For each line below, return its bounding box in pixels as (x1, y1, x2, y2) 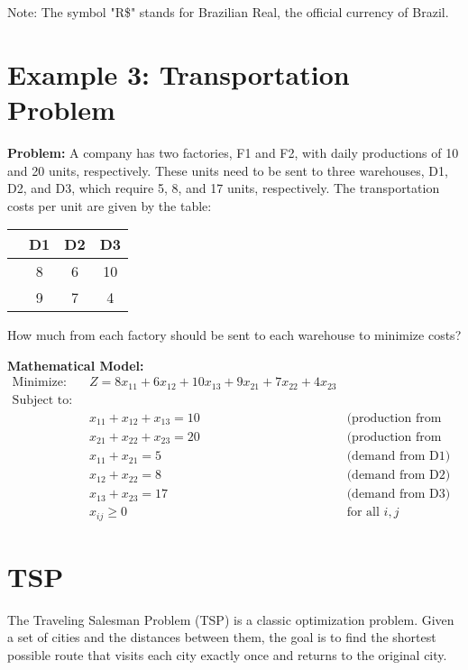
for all (346, 506, 380, 519)
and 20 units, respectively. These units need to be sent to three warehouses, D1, (7, 161, 448, 179)
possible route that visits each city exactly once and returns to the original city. (7, 645, 447, 664)
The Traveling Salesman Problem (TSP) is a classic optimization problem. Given (7, 610, 454, 629)
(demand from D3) (346, 488, 451, 501)
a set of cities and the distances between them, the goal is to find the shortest (7, 628, 436, 647)
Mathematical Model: (7, 355, 144, 374)
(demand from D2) (346, 469, 451, 482)
